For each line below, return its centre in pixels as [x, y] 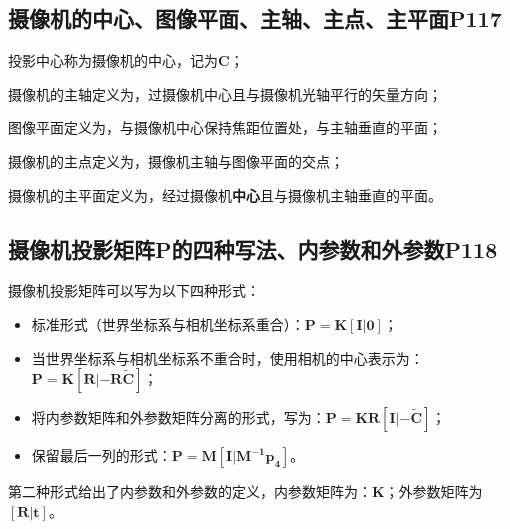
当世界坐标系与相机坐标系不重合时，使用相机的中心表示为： [227, 357]
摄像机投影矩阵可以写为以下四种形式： [134, 290]
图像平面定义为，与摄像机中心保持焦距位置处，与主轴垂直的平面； [225, 127]
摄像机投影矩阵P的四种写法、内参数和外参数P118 [253, 248]
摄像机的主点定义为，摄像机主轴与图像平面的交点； [176, 160]
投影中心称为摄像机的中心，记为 [113, 60]
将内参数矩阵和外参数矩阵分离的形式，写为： [178, 417]
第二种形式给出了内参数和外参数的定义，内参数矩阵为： [190, 491]
